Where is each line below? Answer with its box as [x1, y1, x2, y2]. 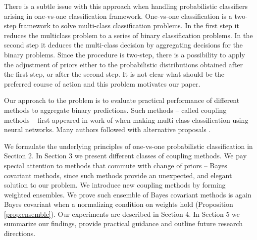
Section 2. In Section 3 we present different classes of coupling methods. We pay [4, 150, 247, 161]
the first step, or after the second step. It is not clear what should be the [4, 69, 225, 79]
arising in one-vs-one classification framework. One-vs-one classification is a [4, 10, 232, 21]
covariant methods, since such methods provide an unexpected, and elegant [4, 170, 232, 180]
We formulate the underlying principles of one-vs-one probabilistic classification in [4, 141, 253, 151]
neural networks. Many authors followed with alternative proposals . [4, 124, 211, 135]
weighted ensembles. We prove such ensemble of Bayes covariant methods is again [4, 189, 252, 199]
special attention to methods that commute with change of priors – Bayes [4, 160, 227, 170]
